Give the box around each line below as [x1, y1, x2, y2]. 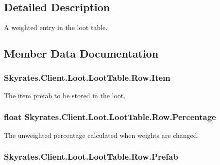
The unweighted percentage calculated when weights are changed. [4, 130, 199, 140]
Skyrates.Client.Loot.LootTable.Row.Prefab [4, 150, 178, 163]
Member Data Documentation [4, 46, 159, 61]
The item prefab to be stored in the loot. [4, 90, 126, 100]
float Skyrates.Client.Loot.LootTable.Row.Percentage [4, 111, 216, 123]
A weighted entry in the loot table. [4, 22, 108, 32]
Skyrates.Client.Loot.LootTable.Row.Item [4, 71, 170, 83]
